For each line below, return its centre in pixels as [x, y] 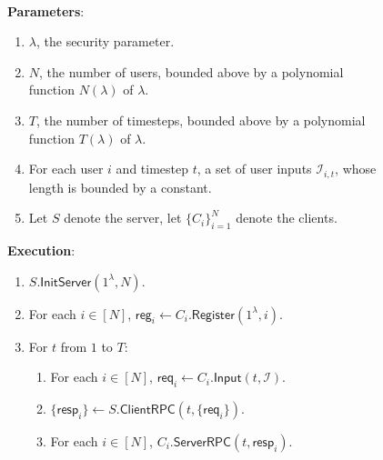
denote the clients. [287, 218]
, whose [356, 169]
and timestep [152, 169]
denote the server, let [123, 218]
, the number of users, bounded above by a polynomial [191, 71]
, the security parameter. [105, 41]
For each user [66, 169]
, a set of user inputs [254, 169]
